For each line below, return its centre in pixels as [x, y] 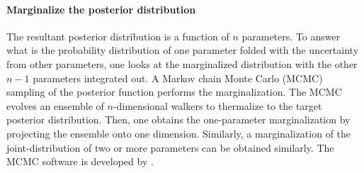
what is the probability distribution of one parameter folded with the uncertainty [183, 50]
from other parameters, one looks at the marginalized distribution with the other [182, 63]
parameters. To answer [291, 36]
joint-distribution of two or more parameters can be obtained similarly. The [170, 147]
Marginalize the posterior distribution [101, 9]
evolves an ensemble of [55, 105]
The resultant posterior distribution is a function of [118, 36]
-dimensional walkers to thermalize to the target [217, 105]
